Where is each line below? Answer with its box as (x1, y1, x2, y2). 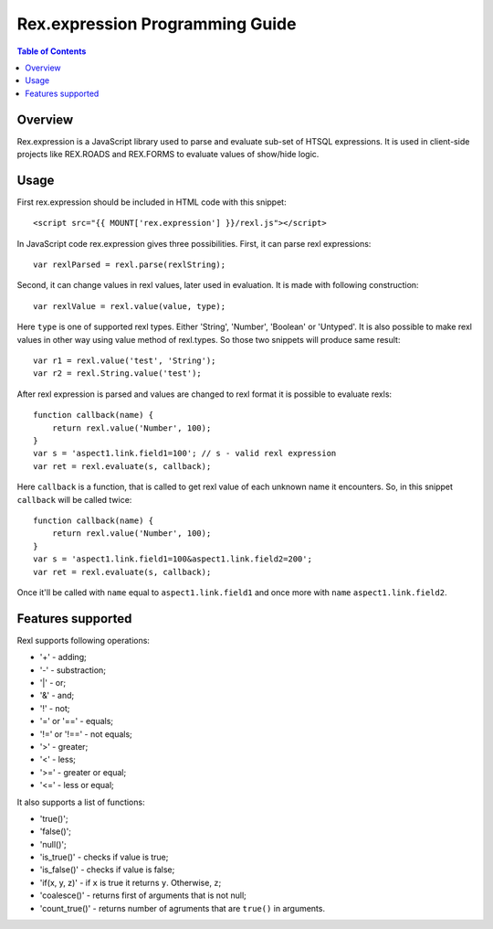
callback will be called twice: (16, 494, 132, 505)
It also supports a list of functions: (16, 796, 145, 807)
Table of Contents (16, 46, 87, 57)
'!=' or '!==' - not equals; (39, 728, 132, 740)
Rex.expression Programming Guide (16, 14, 297, 34)
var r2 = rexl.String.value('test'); (33, 368, 203, 379)
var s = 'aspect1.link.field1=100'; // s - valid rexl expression (33, 448, 337, 459)
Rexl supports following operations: (16, 635, 151, 646)
